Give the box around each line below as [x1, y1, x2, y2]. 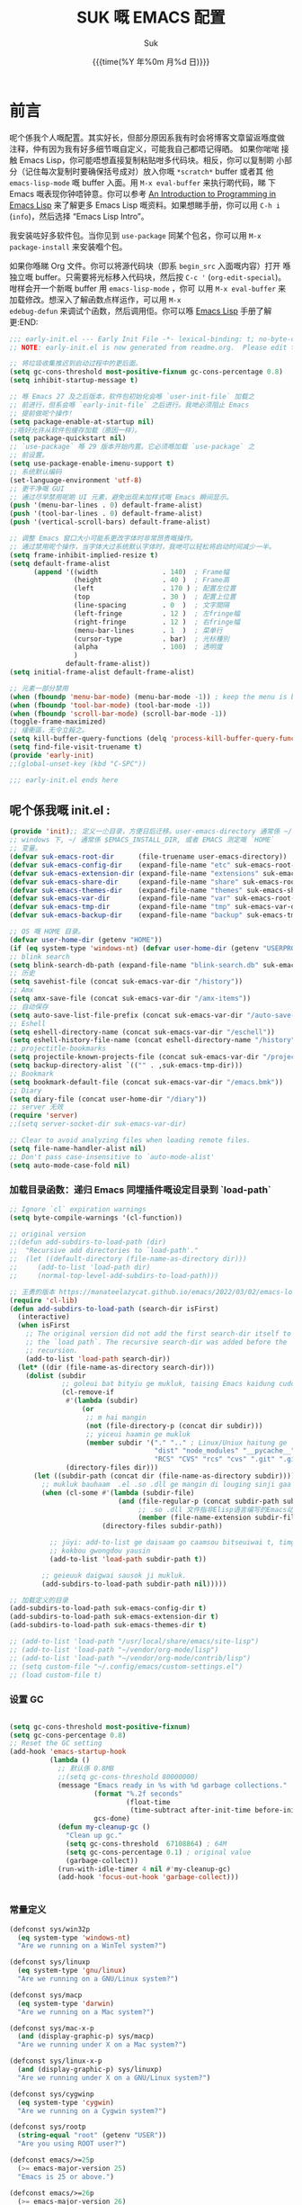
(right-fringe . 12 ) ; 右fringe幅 [73, 617, 241, 626]
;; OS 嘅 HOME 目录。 [9, 927, 85, 936]
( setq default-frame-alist [9, 559, 111, 568]
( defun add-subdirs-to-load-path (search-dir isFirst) [9, 1304, 219, 1313]
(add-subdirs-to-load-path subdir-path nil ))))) [41, 1579, 227, 1588]
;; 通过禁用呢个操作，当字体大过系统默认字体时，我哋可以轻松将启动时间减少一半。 [9, 542, 276, 551]
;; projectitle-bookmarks [9, 1044, 106, 1053]
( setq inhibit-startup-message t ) [9, 376, 139, 385]
